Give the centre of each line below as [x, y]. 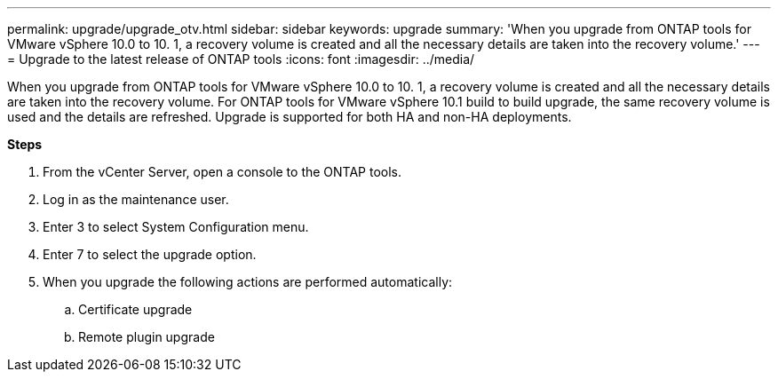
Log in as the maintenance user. [136, 199]
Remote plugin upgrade [147, 337]
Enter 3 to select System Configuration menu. [176, 227]
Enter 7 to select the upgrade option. [150, 254]
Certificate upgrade [135, 309]
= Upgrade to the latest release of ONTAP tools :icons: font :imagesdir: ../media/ [241, 59]
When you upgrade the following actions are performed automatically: [248, 282]
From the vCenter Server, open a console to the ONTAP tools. [222, 172]
